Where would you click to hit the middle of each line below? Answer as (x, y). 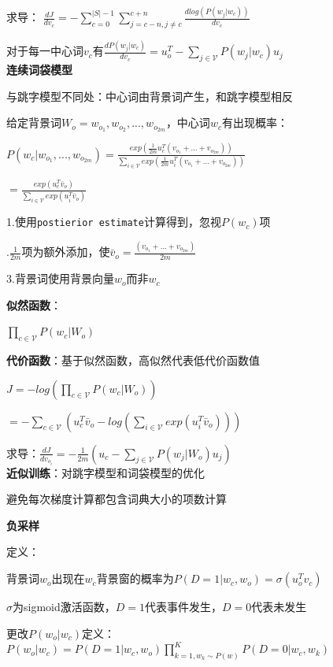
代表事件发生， (183, 607)
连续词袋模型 (39, 70)
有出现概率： (255, 122)
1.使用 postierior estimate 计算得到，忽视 (114, 222)
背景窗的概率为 (135, 578)
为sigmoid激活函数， (64, 607)
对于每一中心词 (45, 51)
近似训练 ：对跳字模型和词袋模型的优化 (105, 472)
